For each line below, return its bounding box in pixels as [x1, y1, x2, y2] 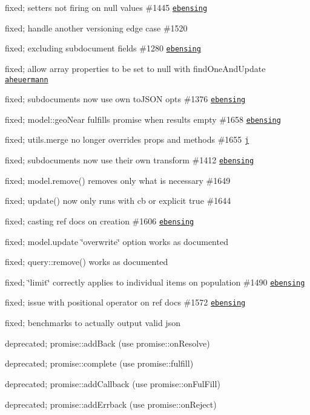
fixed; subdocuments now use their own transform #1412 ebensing [5, 154, 254, 166]
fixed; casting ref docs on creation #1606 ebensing [5, 214, 194, 227]
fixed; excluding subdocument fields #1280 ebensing [5, 42, 201, 54]
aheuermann [5, 75, 48, 84]
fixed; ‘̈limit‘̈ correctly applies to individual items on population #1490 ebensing [5, 275, 305, 288]
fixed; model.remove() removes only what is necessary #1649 [5, 174, 231, 186]
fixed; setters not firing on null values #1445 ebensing [5, 1, 208, 13]
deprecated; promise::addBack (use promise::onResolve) [5, 336, 210, 349]
